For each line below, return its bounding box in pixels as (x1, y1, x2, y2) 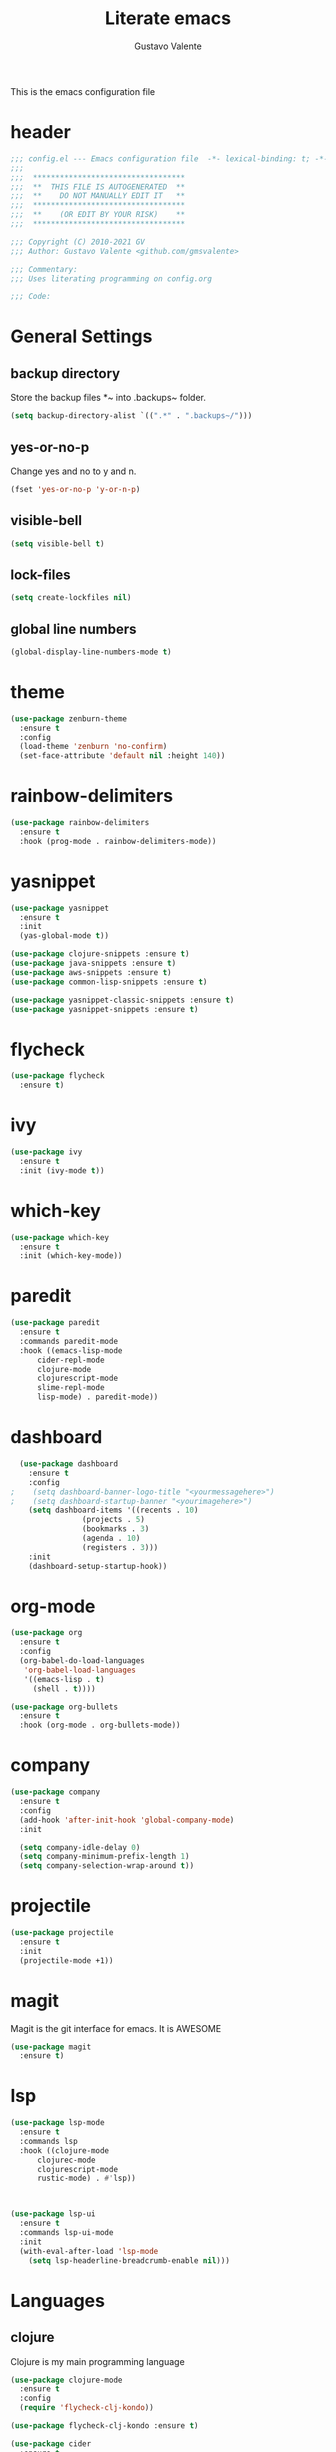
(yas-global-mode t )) (19, 931, 110, 941)
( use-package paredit (10, 1318, 101, 1328)
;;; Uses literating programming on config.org (10, 273, 213, 284)
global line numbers (10, 620, 137, 637)
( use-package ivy (10, 1147, 83, 1157)
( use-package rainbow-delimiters (10, 818, 150, 828)
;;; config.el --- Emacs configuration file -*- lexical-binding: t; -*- (10, 153, 329, 164)
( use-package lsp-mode (10, 2118, 105, 2128)
